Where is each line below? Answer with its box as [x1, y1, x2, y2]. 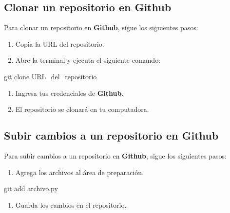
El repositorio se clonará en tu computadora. [15, 104, 149, 114]
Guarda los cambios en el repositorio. [15, 199, 127, 210]
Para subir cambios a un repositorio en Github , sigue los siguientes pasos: [4, 150, 227, 160]
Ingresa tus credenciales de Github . [15, 88, 124, 98]
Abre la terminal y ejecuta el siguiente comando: [15, 55, 161, 65]
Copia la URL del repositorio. [15, 38, 104, 49]
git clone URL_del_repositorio [4, 71, 97, 81]
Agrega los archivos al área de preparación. [15, 167, 144, 177]
